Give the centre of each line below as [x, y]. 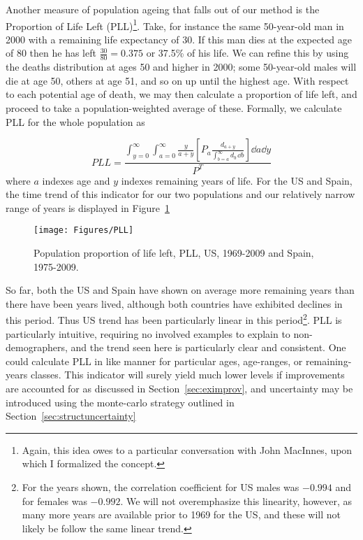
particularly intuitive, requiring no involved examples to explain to [148, 333]
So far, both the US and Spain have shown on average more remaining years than [180, 290]
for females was [54, 500]
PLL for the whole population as [75, 121]
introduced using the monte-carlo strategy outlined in [120, 402]
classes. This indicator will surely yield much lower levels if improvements [187, 375]
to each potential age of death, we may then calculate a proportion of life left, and [181, 94]
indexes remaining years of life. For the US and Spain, [237, 180]
